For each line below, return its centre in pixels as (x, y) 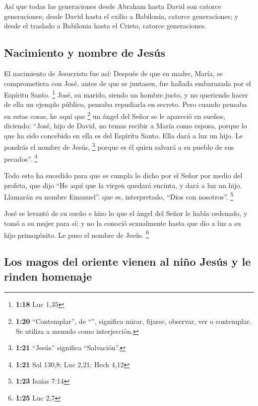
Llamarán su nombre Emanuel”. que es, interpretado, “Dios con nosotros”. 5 (119, 196)
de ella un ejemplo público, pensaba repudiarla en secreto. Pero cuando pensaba (126, 104)
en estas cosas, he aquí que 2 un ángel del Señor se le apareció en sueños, (115, 115)
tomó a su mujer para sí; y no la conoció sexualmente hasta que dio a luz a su (123, 223)
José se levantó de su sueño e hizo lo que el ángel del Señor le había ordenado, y (126, 213)
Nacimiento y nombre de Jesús (85, 52)
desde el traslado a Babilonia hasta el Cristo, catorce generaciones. (105, 26)
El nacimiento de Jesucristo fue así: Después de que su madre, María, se (114, 73)
